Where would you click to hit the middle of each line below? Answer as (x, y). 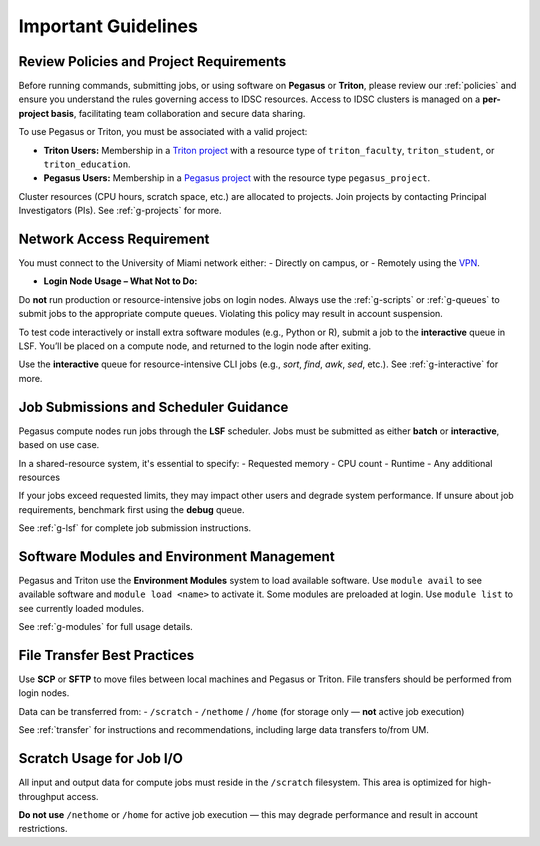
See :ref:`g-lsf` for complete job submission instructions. (135, 528)
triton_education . (87, 164)
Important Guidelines (108, 26)
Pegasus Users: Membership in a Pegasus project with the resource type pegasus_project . (237, 178)
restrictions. (43, 829)
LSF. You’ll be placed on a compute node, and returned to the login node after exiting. (195, 346)
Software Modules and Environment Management (176, 556)
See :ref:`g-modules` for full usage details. (106, 627)
